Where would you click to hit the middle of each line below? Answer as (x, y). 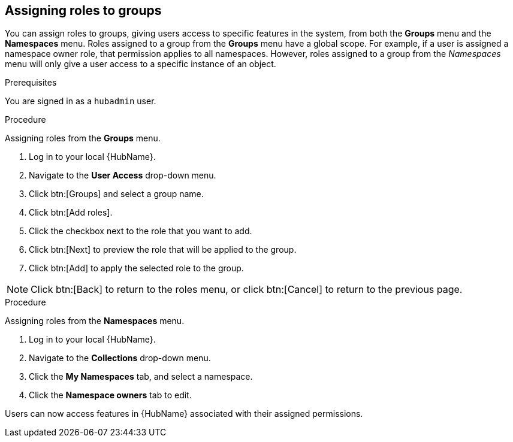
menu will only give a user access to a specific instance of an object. (141, 64)
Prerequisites (31, 83)
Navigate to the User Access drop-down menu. (123, 175)
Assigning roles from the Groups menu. (83, 138)
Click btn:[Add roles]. (71, 213)
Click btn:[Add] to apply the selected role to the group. (136, 268)
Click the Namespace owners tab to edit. (110, 395)
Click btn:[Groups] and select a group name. (116, 194)
